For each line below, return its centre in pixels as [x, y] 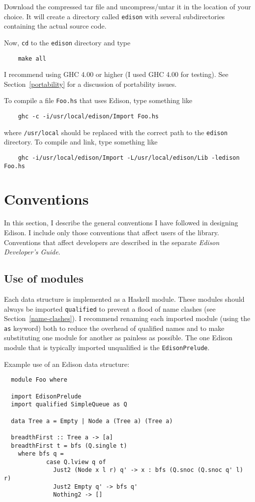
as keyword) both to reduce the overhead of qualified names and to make [114, 328]
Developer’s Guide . [32, 252]
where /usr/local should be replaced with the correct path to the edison [116, 132]
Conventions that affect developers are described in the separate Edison [112, 242]
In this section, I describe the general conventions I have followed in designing [121, 223]
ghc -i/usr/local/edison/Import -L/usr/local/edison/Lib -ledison [129, 158]
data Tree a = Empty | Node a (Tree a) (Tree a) [92, 421]
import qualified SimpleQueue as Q [69, 405]
